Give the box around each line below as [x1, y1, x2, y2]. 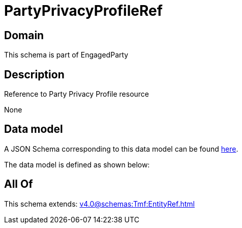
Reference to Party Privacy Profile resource [4, 90, 149, 99]
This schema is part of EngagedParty [4, 50, 129, 60]
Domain [4, 28, 44, 42]
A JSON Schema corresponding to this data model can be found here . [4, 144, 238, 153]
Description [4, 68, 65, 81]
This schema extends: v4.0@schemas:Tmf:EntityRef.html [4, 199, 195, 208]
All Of [4, 178, 33, 191]
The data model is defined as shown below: [4, 160, 150, 169]
